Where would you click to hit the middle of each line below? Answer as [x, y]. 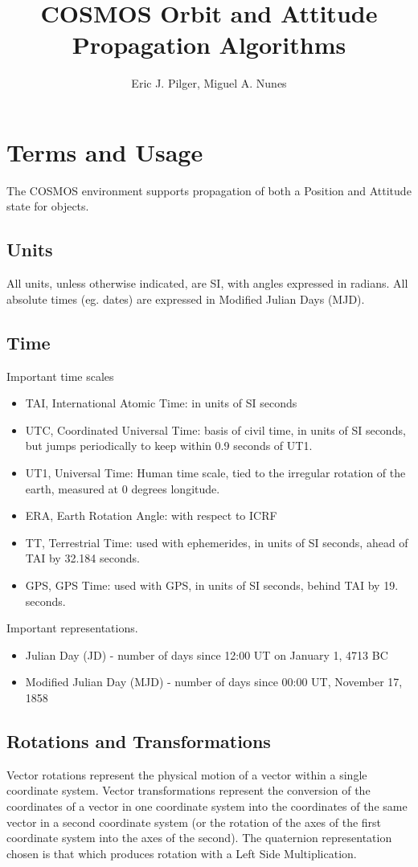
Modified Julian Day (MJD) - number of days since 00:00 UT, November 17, [214, 682]
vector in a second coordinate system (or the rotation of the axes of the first [194, 822]
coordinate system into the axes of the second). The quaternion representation [199, 838]
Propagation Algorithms [209, 45]
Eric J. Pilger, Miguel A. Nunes [209, 83]
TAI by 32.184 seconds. [82, 558]
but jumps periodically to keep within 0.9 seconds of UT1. [169, 446]
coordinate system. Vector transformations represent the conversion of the [189, 790]
